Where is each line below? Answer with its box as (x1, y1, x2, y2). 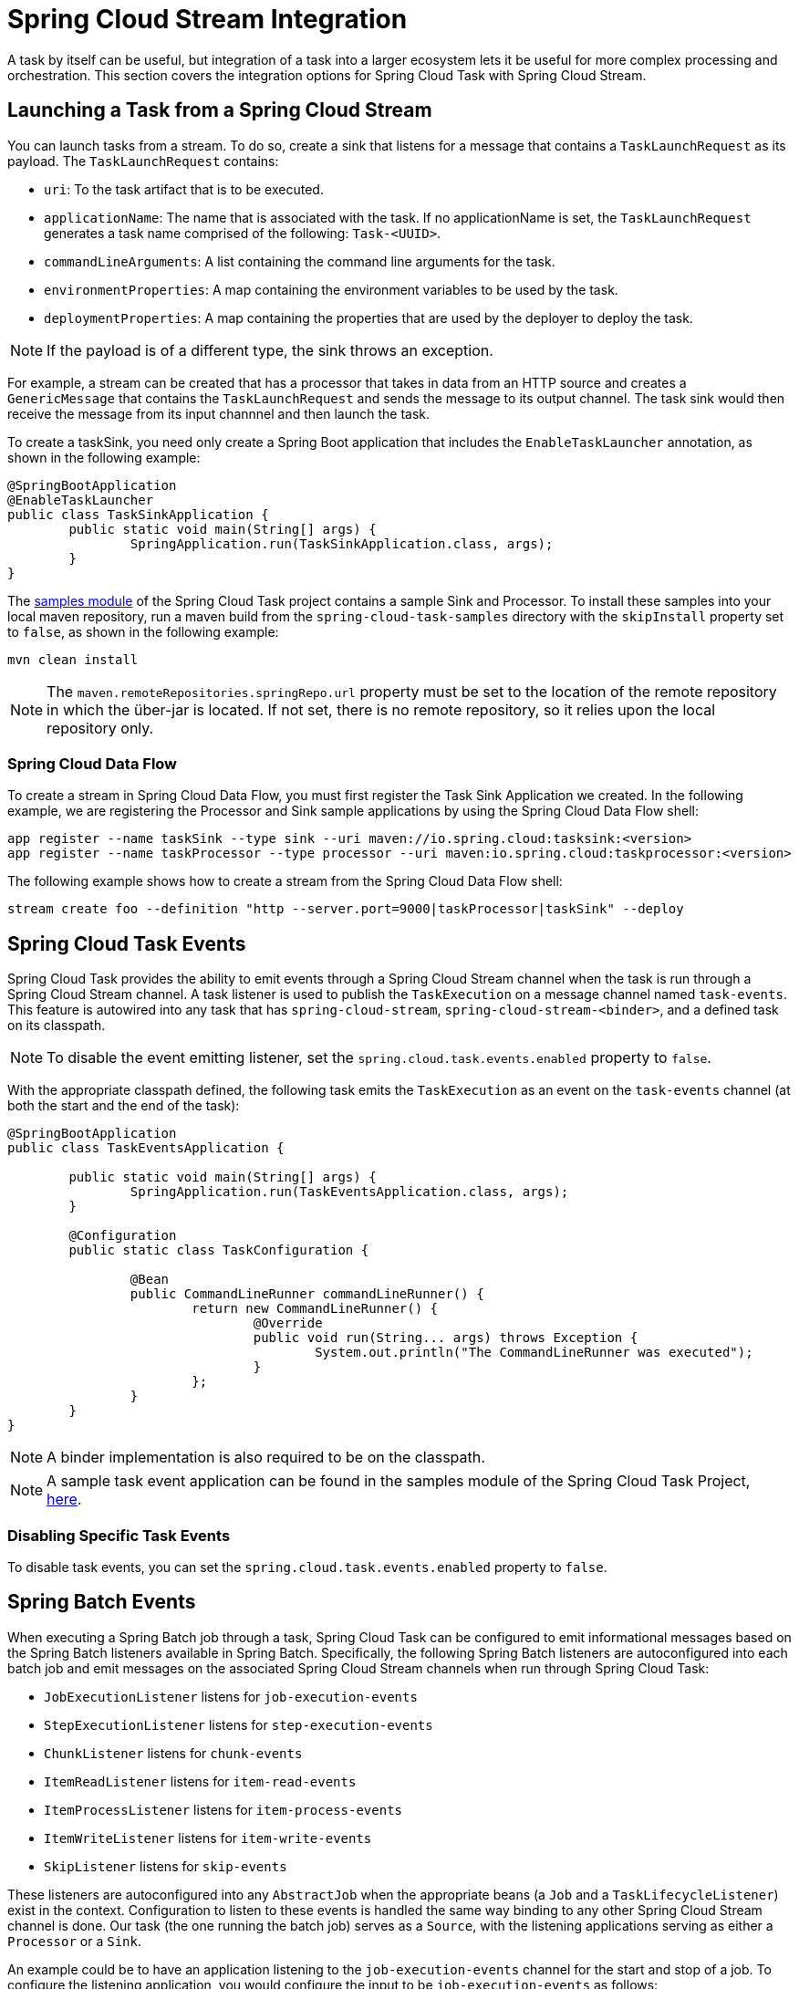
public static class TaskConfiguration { (68, 1243, 369, 1258)
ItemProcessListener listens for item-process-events (44, 1801, 402, 1817)
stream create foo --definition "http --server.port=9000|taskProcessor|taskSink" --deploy (7, 901, 684, 917)
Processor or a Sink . (7, 1932, 141, 1949)
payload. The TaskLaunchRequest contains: (7, 152, 279, 169)
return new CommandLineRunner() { (192, 1301, 439, 1317)
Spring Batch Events (7, 1590, 196, 1614)
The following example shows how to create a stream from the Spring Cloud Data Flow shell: (7, 873, 563, 890)
